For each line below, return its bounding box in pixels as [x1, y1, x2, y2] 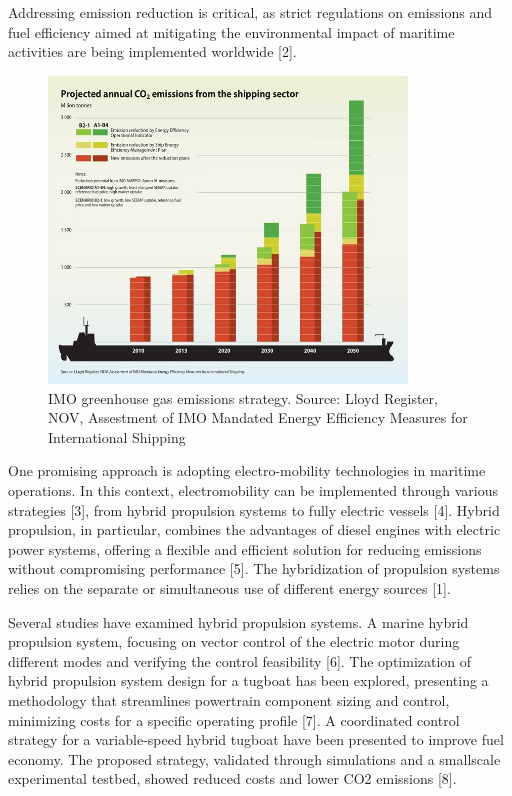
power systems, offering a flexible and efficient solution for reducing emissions [8, 538, 482, 559]
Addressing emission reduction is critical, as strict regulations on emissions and [8, 2, 493, 22]
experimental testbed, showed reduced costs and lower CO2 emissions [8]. [8, 768, 457, 789]
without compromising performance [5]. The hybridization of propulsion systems [8, 558, 500, 579]
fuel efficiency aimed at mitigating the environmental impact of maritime [8, 21, 455, 42]
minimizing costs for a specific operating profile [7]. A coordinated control [8, 709, 460, 730]
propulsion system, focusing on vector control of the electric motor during [8, 631, 460, 652]
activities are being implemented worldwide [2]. [8, 41, 297, 62]
